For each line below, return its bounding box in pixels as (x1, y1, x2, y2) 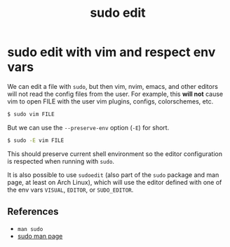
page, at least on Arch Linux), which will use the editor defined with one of (7, 178, 222, 186)
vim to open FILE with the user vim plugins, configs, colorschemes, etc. (7, 97, 214, 106)
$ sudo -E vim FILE (7, 136, 65, 144)
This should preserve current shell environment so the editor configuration (7, 149, 223, 158)
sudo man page (17, 232, 63, 240)
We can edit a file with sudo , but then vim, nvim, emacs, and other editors (7, 82, 219, 90)
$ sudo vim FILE (7, 111, 55, 118)
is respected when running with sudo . (7, 157, 114, 165)
